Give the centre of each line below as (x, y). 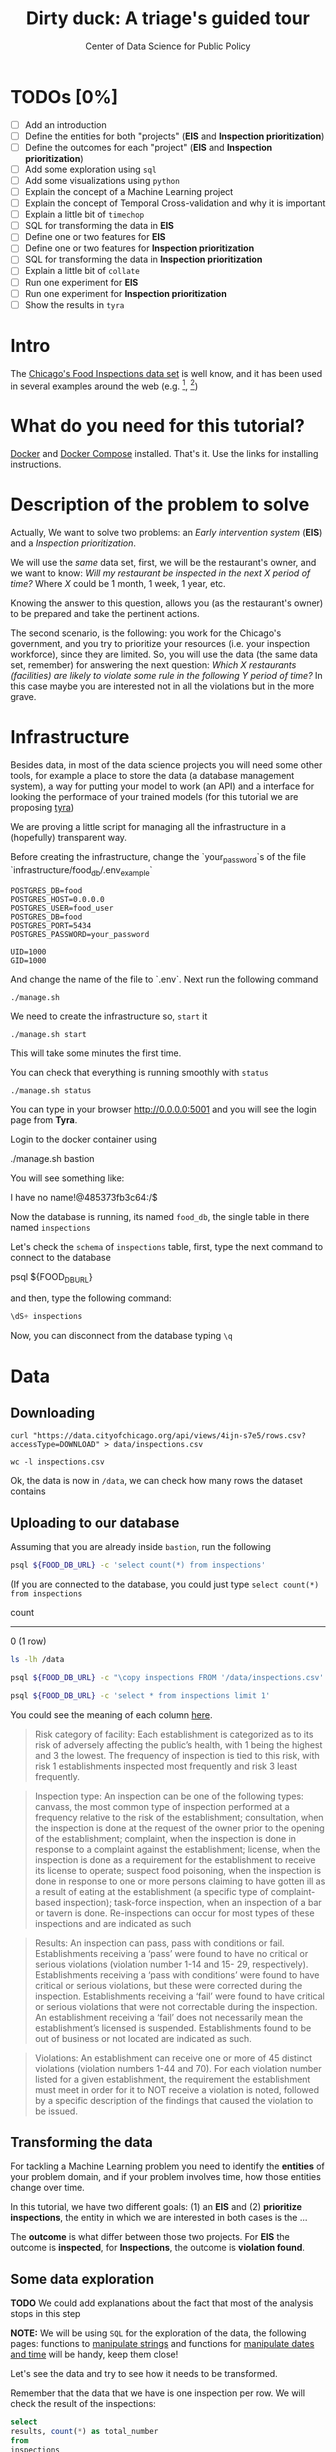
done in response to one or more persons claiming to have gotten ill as (180, 1881)
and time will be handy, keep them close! (94, 2354)
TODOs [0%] (64, 96)
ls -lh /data (37, 1660)
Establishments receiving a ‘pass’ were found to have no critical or (171, 1953)
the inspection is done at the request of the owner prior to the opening (179, 1828)
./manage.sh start (48, 1034)
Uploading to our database (95, 1522)
